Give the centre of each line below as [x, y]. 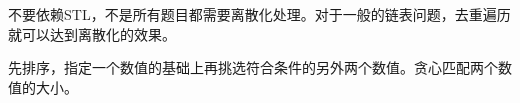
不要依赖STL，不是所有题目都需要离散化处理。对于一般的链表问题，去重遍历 [259, 14]
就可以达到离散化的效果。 [92, 33]
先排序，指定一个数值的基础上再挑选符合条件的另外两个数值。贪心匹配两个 [253, 67]
